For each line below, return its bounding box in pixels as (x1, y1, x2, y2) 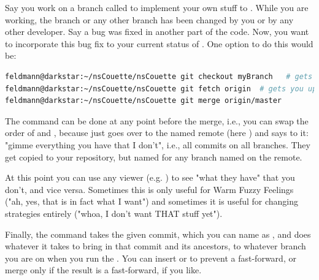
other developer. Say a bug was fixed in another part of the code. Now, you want (5, 25, 309, 38)
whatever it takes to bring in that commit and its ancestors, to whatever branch (5, 240, 306, 252)
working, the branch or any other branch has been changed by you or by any (5, 13, 294, 26)
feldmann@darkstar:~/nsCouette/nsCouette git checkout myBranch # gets (5, 72, 313, 81)
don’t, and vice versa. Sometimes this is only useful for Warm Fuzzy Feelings (5, 183, 294, 195)
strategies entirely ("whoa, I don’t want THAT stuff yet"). (5, 206, 223, 219)
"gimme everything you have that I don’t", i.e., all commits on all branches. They (5, 138, 310, 151)
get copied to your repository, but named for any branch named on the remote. (5, 150, 302, 163)
